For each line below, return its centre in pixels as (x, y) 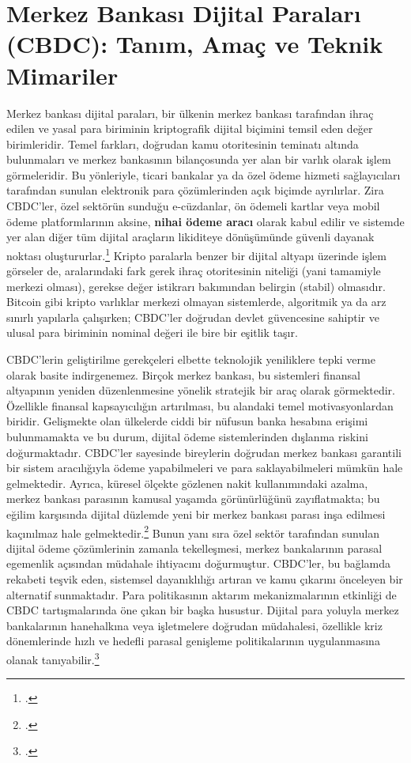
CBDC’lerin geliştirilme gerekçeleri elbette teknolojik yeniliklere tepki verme (191, 359)
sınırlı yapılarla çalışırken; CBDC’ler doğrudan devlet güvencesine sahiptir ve (193, 317)
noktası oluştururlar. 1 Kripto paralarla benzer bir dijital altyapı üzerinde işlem (196, 254)
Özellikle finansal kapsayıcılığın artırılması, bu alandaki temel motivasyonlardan (200, 405)
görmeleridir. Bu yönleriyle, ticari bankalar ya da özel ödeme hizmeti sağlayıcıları (204, 174)
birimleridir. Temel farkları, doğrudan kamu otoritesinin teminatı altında (183, 144)
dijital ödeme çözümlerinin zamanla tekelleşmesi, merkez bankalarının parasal (194, 548)
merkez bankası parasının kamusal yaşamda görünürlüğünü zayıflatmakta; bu (193, 499)
